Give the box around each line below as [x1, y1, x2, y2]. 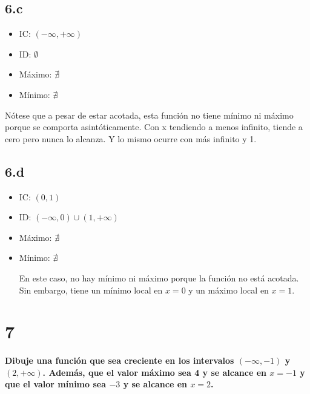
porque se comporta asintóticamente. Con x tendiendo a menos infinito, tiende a [5, 120, 303, 133]
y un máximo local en [188, 283, 269, 296]
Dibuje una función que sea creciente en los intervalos [5, 354, 234, 367]
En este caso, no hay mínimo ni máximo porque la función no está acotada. [19, 271, 299, 284]
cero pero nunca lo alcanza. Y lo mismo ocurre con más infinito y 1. [5, 132, 257, 145]
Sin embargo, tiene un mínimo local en [19, 283, 163, 296]
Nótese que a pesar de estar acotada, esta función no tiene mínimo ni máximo [5, 108, 294, 121]
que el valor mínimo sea [5, 378, 107, 390]
